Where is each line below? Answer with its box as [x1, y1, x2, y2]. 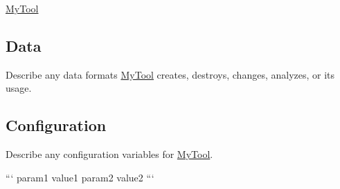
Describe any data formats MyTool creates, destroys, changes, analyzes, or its [6, 67, 335, 81]
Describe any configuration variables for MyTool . [6, 147, 213, 161]
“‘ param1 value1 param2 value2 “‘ [6, 170, 154, 184]
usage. [6, 81, 32, 95]
